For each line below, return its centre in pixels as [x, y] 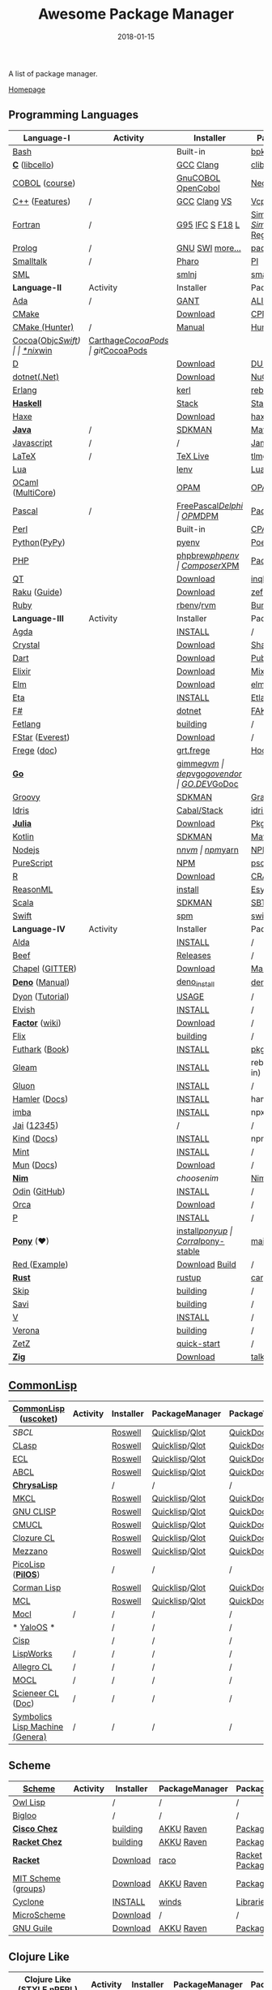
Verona [26, 1330]
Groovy [26, 796]
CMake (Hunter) [43, 327]
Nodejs [26, 849]
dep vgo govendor [210, 774]
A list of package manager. [53, 73]
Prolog [25, 248]
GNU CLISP [34, 1511]
